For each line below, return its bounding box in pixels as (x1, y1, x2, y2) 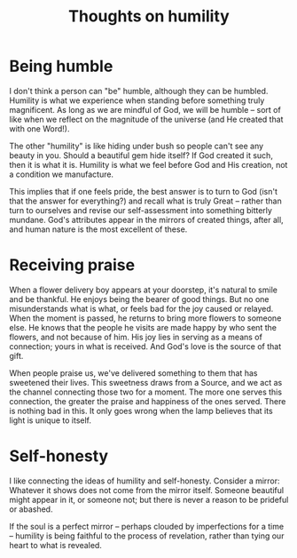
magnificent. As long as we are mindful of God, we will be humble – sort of (9, 104, 281, 115)
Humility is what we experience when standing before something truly (9, 95, 265, 106)
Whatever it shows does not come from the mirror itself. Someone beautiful (9, 484, 285, 495)
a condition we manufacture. (9, 169, 113, 179)
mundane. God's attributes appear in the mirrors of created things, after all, (9, 214, 284, 225)
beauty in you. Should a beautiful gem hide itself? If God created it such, (9, 149, 273, 161)
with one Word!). (9, 123, 70, 134)
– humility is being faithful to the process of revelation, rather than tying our (9, 530, 285, 541)
